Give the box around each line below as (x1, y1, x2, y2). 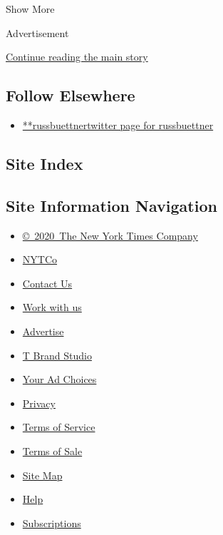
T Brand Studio (22, 347, 92, 362)
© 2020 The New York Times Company (22, 228, 198, 243)
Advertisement (6, 25, 69, 40)
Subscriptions (22, 515, 81, 530)
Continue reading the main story (6, 49, 148, 64)
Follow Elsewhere (6, 84, 135, 106)
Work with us (22, 300, 82, 315)
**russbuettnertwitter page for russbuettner (22, 117, 214, 132)
